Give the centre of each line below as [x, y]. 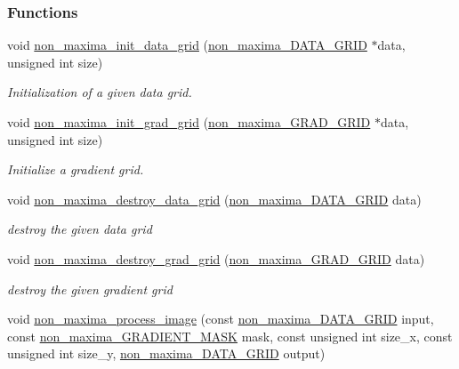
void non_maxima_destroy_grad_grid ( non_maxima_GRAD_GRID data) [216, 258]
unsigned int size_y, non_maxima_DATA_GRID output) [166, 353]
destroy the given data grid [80, 229]
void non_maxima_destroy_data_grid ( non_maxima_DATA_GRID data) [214, 199]
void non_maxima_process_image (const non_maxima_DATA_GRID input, [221, 319]
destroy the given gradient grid [90, 289]
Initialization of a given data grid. [100, 92]
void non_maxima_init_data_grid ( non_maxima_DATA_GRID [187, 45]
